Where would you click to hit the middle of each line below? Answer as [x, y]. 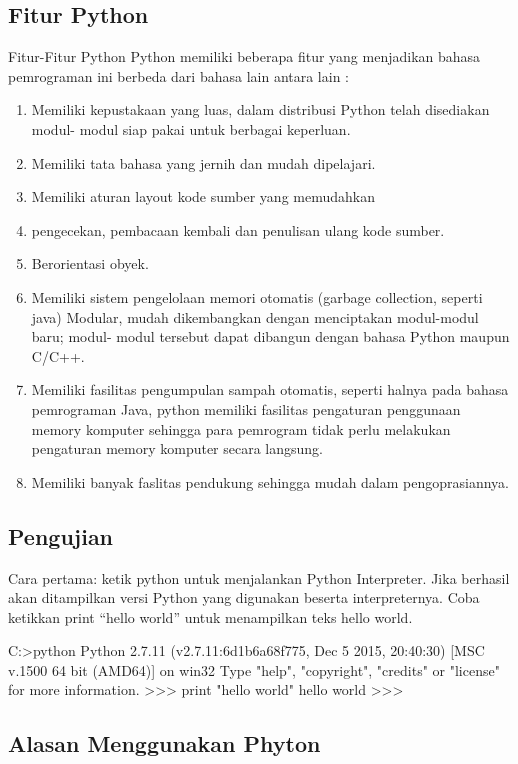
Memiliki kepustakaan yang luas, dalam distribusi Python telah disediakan [260, 109]
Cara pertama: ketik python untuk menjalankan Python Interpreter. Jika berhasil [259, 577]
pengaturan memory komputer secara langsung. [177, 448]
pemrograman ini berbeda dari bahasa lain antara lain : [178, 75]
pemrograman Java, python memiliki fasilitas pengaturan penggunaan [246, 408]
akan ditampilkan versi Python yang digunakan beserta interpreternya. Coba [244, 597]
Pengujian [61, 535]
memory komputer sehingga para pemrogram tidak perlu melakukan [241, 428]
